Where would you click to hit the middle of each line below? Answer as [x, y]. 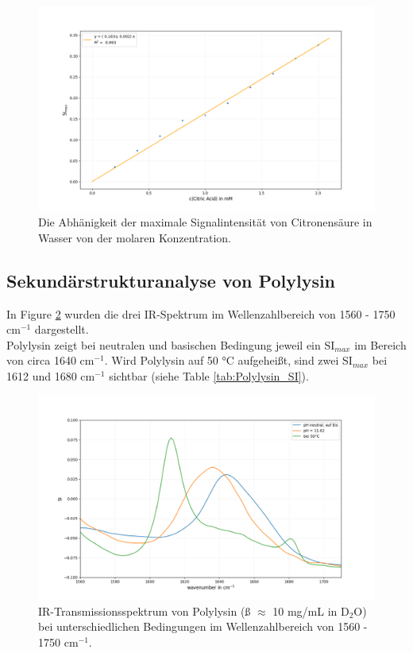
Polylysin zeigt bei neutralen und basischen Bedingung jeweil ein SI [171, 344]
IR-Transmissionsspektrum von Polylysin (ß [145, 610]
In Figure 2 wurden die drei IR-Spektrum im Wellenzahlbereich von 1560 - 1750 [201, 313]
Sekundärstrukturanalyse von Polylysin [171, 280]
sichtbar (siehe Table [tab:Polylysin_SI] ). [209, 375]
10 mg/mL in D [311, 610]
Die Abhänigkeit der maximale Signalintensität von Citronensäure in [205, 222]
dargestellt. [62, 329]
